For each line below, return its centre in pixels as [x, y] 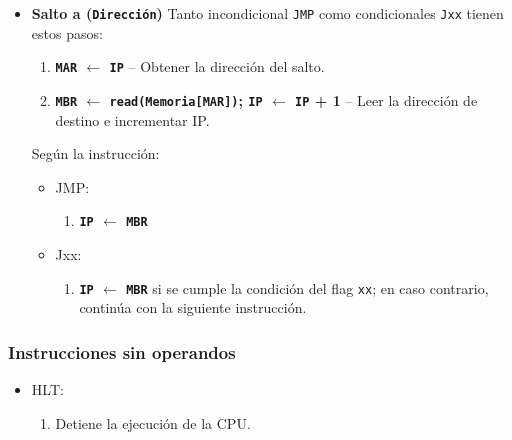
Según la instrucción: [95, 153]
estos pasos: [67, 32]
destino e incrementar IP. [132, 119]
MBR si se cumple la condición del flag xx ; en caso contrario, [307, 287]
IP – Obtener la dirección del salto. [217, 66]
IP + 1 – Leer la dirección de [386, 99]
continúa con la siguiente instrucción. [193, 307]
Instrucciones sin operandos [122, 351]
